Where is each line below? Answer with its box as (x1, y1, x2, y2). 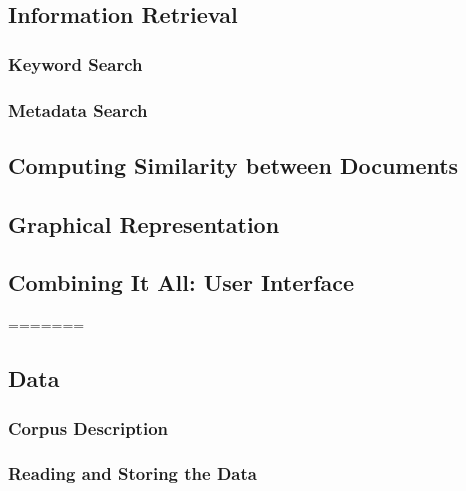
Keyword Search (8, 51, 143, 76)
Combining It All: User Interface (8, 267, 355, 298)
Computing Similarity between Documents (8, 149, 459, 180)
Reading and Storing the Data (8, 461, 257, 486)
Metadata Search (8, 97, 148, 122)
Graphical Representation (8, 208, 280, 239)
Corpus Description (8, 415, 169, 440)
